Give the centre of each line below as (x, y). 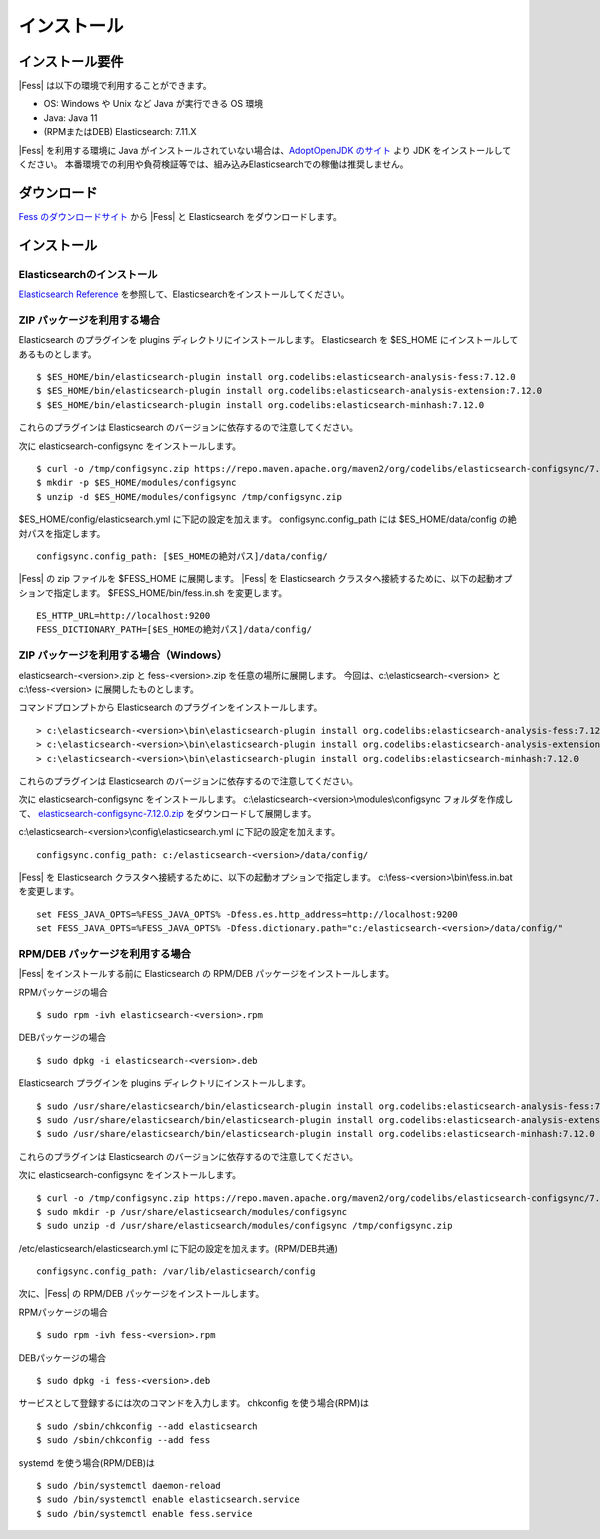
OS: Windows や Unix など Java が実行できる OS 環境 (153, 104)
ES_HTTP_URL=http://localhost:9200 (123, 616)
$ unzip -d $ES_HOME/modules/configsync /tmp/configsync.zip (189, 496)
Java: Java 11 (70, 117)
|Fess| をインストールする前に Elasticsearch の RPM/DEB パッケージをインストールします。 (206, 974)
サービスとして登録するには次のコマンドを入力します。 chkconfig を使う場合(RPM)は (194, 1403)
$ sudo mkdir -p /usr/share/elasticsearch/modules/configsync (192, 1211)
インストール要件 (71, 61)
